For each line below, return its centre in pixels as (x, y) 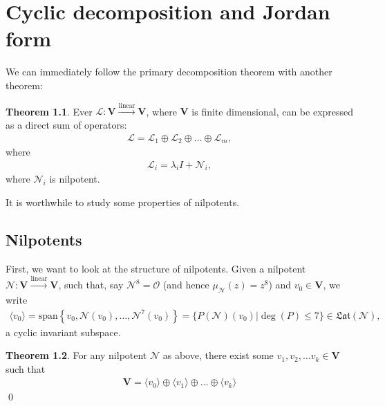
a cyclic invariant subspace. (63, 332)
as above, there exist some (218, 355)
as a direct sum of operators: (66, 124)
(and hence (186, 285)
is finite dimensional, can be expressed (273, 111)
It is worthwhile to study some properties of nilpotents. (123, 202)
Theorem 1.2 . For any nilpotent (76, 355)
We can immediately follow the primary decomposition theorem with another (169, 72)
